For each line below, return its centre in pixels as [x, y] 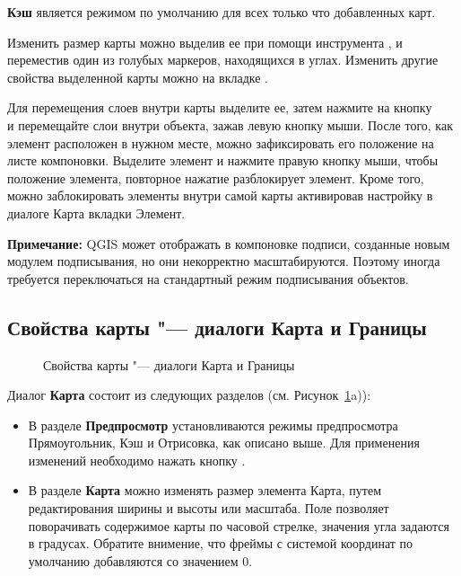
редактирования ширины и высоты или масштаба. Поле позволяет [209, 508]
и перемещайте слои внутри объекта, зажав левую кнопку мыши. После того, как [230, 124]
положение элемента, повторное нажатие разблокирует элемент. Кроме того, [216, 177]
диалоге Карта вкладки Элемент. [96, 213]
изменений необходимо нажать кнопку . [137, 460]
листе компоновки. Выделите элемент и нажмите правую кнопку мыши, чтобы [223, 160]
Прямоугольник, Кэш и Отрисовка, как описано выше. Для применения [224, 443]
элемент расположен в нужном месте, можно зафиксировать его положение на [221, 142]
